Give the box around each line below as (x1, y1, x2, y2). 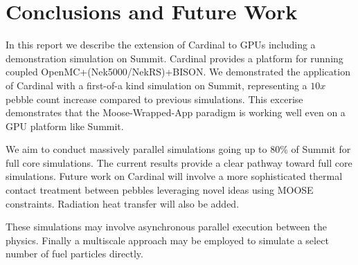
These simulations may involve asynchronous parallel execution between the (6, 219, 327, 234)
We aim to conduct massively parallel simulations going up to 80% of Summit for (6, 142, 351, 156)
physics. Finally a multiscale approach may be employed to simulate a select (6, 232, 329, 247)
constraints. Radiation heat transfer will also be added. (6, 196, 240, 210)
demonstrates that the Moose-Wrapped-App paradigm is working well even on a (6, 105, 346, 120)
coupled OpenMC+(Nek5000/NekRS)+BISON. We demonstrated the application (6, 64, 350, 79)
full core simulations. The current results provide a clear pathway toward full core (6, 155, 352, 170)
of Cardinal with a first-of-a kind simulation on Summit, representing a (6, 77, 307, 92)
